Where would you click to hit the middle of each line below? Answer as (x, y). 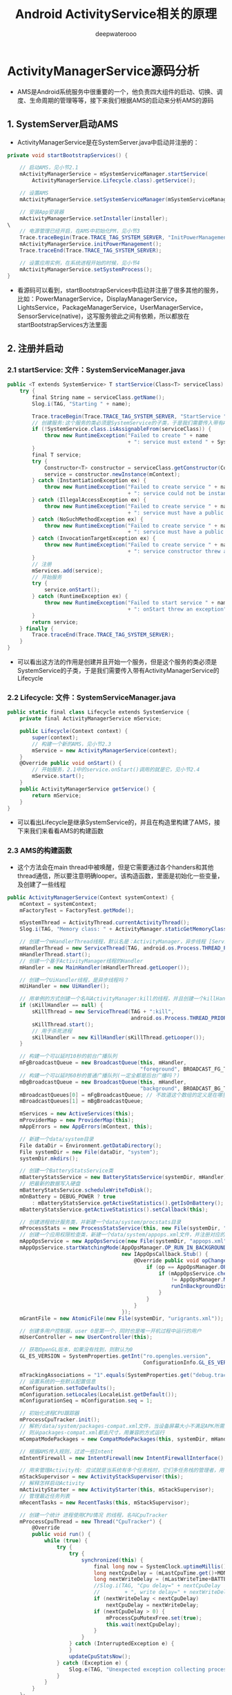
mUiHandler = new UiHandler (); (65, 986)
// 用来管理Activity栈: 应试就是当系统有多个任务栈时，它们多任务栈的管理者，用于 (125, 1470)
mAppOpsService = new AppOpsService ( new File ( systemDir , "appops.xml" (123, 1241)
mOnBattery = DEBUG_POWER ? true (68, 1196)
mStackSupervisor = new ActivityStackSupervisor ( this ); (102, 1477)
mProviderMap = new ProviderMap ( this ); (77, 1120)
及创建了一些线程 (41, 884)
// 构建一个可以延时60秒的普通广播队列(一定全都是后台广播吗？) (100, 1075)
